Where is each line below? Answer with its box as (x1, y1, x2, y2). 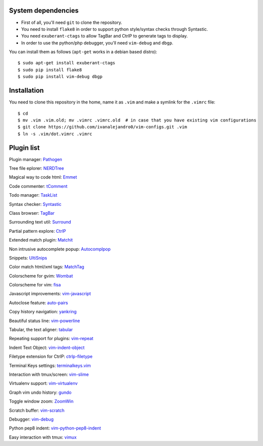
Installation (9, 86, 44, 95)
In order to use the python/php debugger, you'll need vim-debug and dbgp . (21, 40, 173, 46)
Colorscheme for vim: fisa (9, 282, 61, 288)
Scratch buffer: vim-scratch (9, 407, 65, 413)
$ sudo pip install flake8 (18, 67, 82, 73)
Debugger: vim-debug (9, 416, 54, 422)
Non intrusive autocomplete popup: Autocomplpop (9, 246, 111, 252)
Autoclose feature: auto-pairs (9, 300, 68, 305)
